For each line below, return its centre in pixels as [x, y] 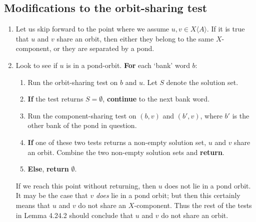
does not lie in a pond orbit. [208, 185]
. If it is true [226, 29]
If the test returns [55, 99]
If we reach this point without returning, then [86, 185]
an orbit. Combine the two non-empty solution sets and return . [126, 152]
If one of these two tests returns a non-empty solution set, [117, 142]
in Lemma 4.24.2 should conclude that [74, 215]
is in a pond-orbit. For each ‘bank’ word [128, 65]
